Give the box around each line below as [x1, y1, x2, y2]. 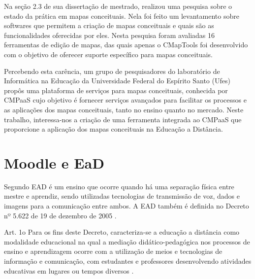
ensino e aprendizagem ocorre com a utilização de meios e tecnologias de [4, 246, 223, 256]
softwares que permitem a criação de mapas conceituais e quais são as [4, 20, 214, 31]
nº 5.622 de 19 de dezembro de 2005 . [4, 210, 117, 220]
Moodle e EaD [4, 152, 104, 173]
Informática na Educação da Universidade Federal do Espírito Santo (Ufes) [4, 75, 230, 86]
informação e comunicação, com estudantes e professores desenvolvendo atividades [4, 256, 252, 266]
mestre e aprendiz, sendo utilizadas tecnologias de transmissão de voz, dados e [4, 191, 240, 201]
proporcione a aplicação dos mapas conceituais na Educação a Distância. [4, 124, 223, 134]
